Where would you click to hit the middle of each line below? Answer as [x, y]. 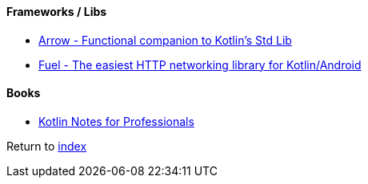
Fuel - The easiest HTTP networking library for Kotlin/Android [200, 65]
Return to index [47, 146]
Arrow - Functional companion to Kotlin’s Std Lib [165, 40]
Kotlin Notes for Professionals [116, 121]
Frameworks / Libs [57, 12]
